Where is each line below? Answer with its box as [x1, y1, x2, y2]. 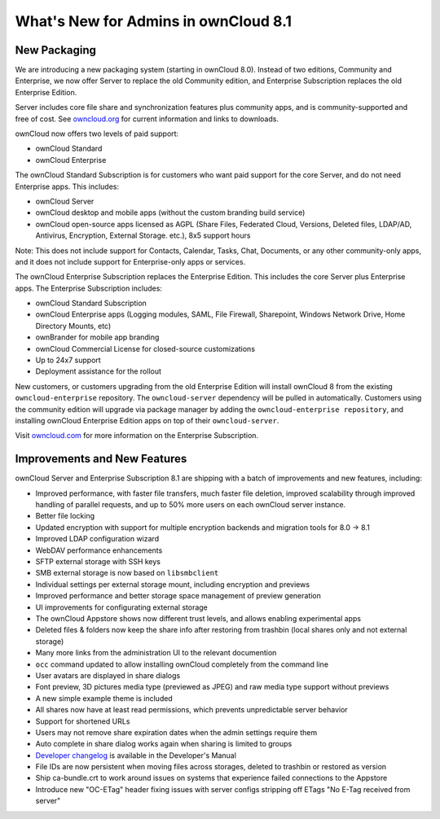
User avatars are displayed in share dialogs [35, 670, 181, 680]
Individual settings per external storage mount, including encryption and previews [35, 579, 310, 589]
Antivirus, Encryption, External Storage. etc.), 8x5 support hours [35, 230, 251, 240]
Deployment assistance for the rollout [35, 366, 162, 376]
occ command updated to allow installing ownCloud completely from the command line [35, 659, 329, 669]
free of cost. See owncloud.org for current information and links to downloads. [15, 114, 279, 124]
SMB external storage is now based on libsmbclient [35, 568, 219, 578]
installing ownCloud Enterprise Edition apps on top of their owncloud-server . [15, 416, 279, 425]
